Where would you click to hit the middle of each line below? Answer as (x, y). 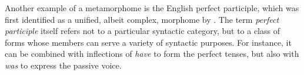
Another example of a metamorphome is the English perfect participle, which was (152, 8)
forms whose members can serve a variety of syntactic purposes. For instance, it (148, 42)
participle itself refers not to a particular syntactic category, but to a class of (142, 31)
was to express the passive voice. (63, 65)
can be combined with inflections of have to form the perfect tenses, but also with (152, 54)
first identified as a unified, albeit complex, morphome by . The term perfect (142, 19)
